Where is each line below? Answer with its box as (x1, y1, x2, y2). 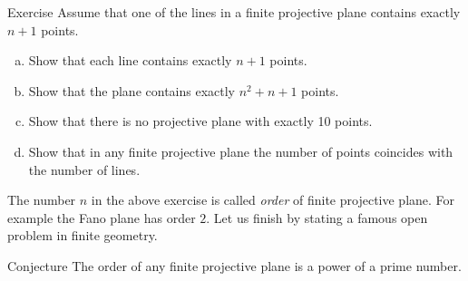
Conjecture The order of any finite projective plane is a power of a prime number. (7, 256, 462, 275)
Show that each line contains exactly (28, 51, 232, 70)
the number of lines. (28, 160, 141, 179)
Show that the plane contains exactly (28, 81, 235, 100)
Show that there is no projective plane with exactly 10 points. (28, 111, 373, 131)
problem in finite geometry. (7, 226, 158, 245)
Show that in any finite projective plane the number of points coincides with (28, 141, 453, 160)
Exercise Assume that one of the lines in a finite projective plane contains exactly (7, 3, 461, 21)
